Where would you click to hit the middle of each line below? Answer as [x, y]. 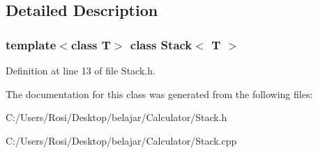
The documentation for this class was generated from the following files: [159, 94]
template [31, 44]
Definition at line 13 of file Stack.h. [81, 70]
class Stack [161, 44]
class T [91, 44]
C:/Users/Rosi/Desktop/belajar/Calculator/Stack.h [116, 117]
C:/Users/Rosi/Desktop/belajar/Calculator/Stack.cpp [121, 140]
